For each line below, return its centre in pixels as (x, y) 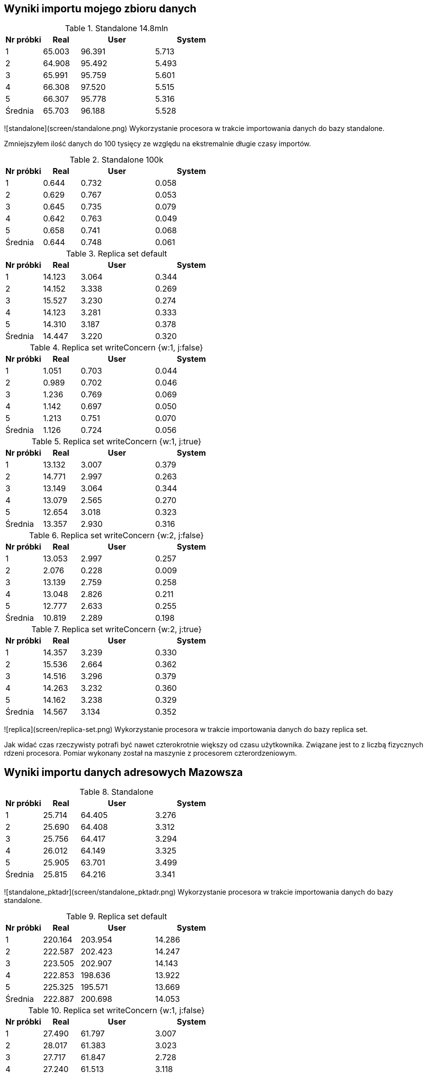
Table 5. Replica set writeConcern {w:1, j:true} (117, 442)
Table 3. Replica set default (116, 254)
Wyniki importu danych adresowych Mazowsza (124, 772)
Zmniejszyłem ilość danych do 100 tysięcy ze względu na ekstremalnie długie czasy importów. (158, 144)
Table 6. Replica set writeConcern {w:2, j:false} (117, 536)
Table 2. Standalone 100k (116, 160)
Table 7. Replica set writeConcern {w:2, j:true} (116, 629)
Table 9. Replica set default (116, 917)
